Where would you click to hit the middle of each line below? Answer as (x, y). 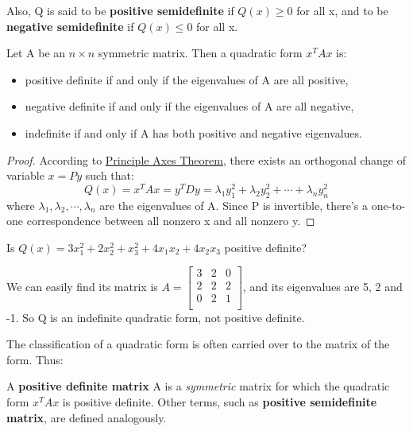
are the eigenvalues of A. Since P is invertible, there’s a (234, 205)
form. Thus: (35, 359)
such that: (110, 175)
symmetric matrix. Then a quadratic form (200, 53)
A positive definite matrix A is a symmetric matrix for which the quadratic (198, 386)
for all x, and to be (342, 10)
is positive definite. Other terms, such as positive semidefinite (220, 401)
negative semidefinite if (70, 26)
